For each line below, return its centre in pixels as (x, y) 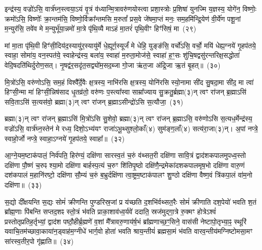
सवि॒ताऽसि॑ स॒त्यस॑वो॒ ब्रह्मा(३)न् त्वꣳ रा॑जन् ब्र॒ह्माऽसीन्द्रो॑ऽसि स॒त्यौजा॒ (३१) (94, 101)
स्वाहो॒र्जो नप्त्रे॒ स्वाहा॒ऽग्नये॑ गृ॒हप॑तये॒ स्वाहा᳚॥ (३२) (65, 138)
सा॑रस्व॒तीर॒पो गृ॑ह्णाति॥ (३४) (39, 241)
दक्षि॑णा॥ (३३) (23, 184)
